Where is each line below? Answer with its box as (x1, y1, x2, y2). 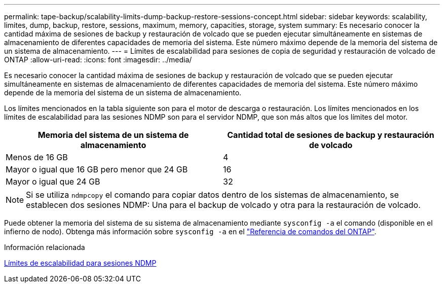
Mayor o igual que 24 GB (6, 176, 100, 187)
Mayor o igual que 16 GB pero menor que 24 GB (6, 164, 188, 174)
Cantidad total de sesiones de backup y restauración (227, 130, 434, 140)
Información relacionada (4, 243, 85, 252)
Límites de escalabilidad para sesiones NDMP (4, 259, 157, 267)
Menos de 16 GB (6, 152, 68, 162)
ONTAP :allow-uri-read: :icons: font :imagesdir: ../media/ (4, 55, 192, 64)
